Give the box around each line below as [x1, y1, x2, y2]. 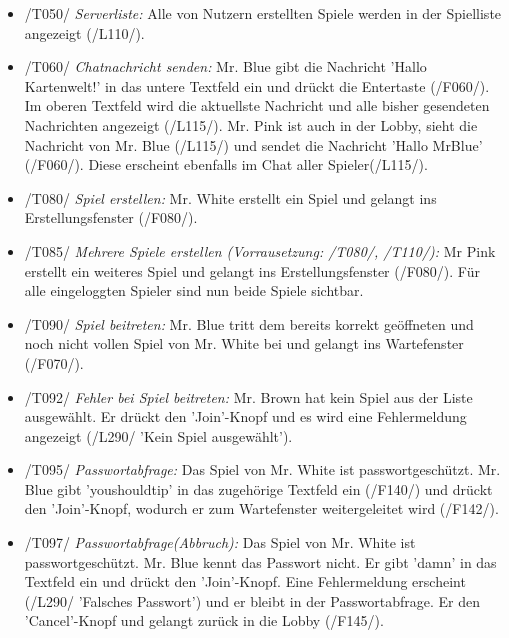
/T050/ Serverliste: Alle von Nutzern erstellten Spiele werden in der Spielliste [24, 3, 502, 23]
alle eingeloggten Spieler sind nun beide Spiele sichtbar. [24, 280, 364, 301]
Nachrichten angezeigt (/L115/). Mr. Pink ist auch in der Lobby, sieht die [24, 114, 478, 135]
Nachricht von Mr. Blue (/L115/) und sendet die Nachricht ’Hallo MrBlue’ [24, 134, 483, 155]
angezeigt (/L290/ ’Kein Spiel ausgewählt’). [24, 425, 293, 446]
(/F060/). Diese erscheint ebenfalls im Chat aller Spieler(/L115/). [24, 154, 428, 175]
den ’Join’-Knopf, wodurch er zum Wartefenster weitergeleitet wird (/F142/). [24, 498, 499, 519]
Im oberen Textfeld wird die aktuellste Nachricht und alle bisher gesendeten [24, 95, 490, 116]
